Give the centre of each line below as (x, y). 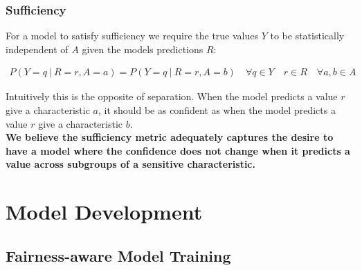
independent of (37, 49)
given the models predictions (143, 49)
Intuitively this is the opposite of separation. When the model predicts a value (172, 96)
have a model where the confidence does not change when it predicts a (178, 150)
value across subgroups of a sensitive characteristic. (130, 164)
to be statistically (307, 36)
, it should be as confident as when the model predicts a (217, 110)
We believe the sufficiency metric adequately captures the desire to (170, 137)
